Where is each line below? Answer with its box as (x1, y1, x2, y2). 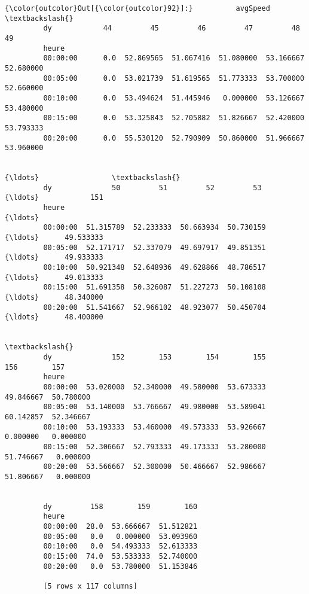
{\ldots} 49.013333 (5, 273, 103, 282)
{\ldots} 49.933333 (5, 253, 103, 262)
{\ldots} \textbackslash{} (5, 173, 180, 182)
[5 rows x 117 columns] (43, 582, 137, 591)
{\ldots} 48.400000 (5, 313, 103, 322)
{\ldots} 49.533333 (5, 233, 103, 242)
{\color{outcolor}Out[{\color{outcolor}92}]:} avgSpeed (5, 4, 270, 13)
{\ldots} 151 (5, 193, 103, 202)
